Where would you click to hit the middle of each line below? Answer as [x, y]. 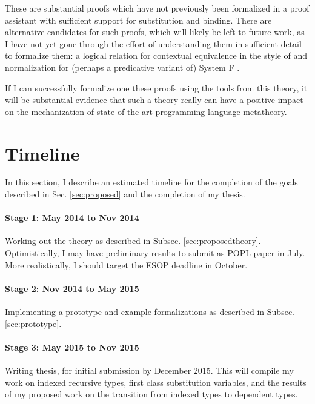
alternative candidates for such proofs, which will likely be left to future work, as [155, 32]
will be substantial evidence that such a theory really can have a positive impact [154, 100]
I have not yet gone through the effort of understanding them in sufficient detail [153, 43]
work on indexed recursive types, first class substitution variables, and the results [156, 382]
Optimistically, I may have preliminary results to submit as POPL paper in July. [155, 253]
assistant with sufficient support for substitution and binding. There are [138, 20]
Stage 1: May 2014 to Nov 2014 [72, 218]
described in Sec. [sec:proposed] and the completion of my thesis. [125, 194]
